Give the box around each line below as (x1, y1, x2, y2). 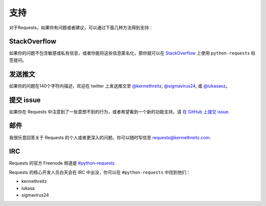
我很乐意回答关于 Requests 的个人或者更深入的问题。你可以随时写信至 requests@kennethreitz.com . (9, 134, 211, 140)
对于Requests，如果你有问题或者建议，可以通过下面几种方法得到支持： (9, 25, 154, 30)
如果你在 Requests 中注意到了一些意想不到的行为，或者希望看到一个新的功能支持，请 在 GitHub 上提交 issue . (9, 109, 230, 115)
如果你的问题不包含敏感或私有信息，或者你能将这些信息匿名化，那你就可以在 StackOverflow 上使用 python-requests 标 (9, 50, 256, 56)
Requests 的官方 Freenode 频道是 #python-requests (9, 160, 115, 166)
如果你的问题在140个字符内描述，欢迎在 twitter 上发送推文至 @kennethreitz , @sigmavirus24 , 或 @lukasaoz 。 (9, 83, 230, 88)
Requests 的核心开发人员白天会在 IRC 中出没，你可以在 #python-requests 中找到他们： (9, 169, 191, 175)
